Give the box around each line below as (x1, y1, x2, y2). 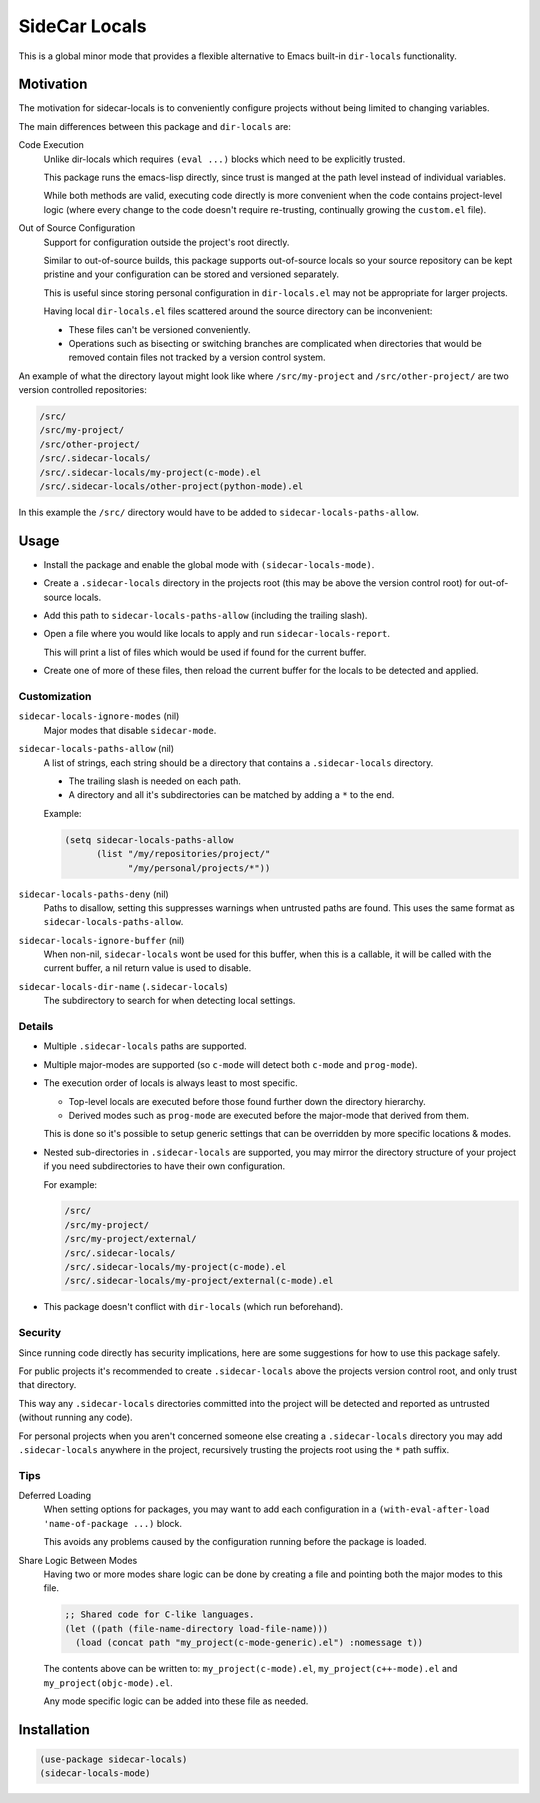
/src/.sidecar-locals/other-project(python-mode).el (39, 481, 304, 492)
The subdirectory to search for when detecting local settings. (43, 995, 296, 1007)
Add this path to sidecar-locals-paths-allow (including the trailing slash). (43, 610, 368, 622)
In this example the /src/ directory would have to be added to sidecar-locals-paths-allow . (18, 506, 420, 519)
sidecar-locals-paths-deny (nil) (18, 888, 169, 900)
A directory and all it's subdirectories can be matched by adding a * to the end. (68, 789, 395, 801)
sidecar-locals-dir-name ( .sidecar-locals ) (18, 980, 229, 992)
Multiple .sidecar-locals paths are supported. (43, 1040, 247, 1052)
